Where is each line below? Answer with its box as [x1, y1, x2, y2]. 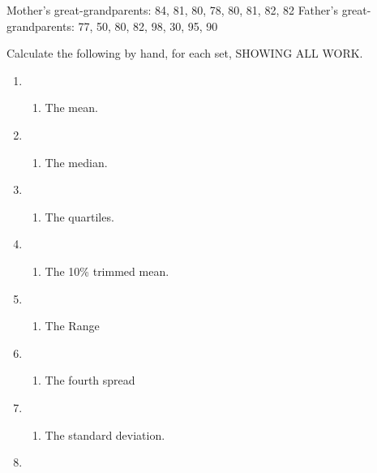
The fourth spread [45, 372, 135, 389]
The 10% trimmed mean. [45, 262, 169, 279]
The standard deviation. [45, 426, 165, 443]
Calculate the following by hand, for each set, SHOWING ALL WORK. [6, 45, 363, 62]
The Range [45, 317, 100, 334]
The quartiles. [45, 208, 114, 225]
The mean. [45, 99, 98, 116]
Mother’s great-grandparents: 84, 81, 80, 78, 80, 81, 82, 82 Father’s [6, 2, 338, 18]
